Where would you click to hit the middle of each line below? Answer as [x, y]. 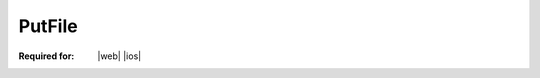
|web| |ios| [119, 56]
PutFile [48, 26]
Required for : [46, 56]
